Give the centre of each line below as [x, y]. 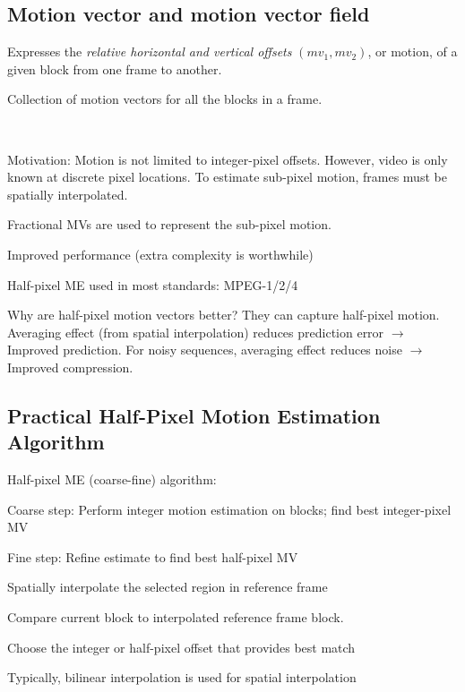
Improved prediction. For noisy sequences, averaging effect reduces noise [205, 350]
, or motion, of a [413, 51]
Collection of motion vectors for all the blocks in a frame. [165, 99]
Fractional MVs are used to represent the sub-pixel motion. [169, 224]
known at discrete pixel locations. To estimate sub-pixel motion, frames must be [227, 177]
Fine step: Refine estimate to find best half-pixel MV [153, 556]
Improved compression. [70, 367]
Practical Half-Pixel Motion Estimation [194, 415]
